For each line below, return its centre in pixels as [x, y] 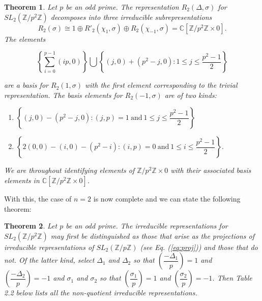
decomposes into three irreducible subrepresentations [131, 17]
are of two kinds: [191, 95]
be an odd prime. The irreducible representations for [147, 226]
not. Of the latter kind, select [49, 260]
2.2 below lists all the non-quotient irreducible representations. [101, 293]
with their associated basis [211, 170]
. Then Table [232, 278]
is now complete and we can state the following [167, 198]
